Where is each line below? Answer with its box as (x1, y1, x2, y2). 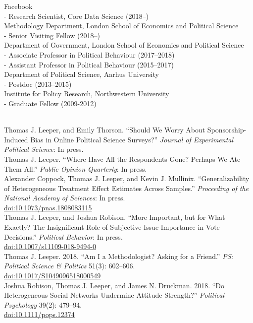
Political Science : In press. (4, 144, 84, 154)
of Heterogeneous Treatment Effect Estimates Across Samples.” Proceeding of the (4, 183, 249, 193)
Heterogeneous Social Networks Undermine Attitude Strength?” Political (4, 290, 224, 300)
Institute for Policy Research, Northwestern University (4, 88, 169, 99)
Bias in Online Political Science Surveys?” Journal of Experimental (30, 134, 234, 144)
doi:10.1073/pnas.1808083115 (4, 202, 92, 212)
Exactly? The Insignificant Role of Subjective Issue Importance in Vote (4, 222, 220, 232)
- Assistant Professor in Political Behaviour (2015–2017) (4, 59, 174, 69)
